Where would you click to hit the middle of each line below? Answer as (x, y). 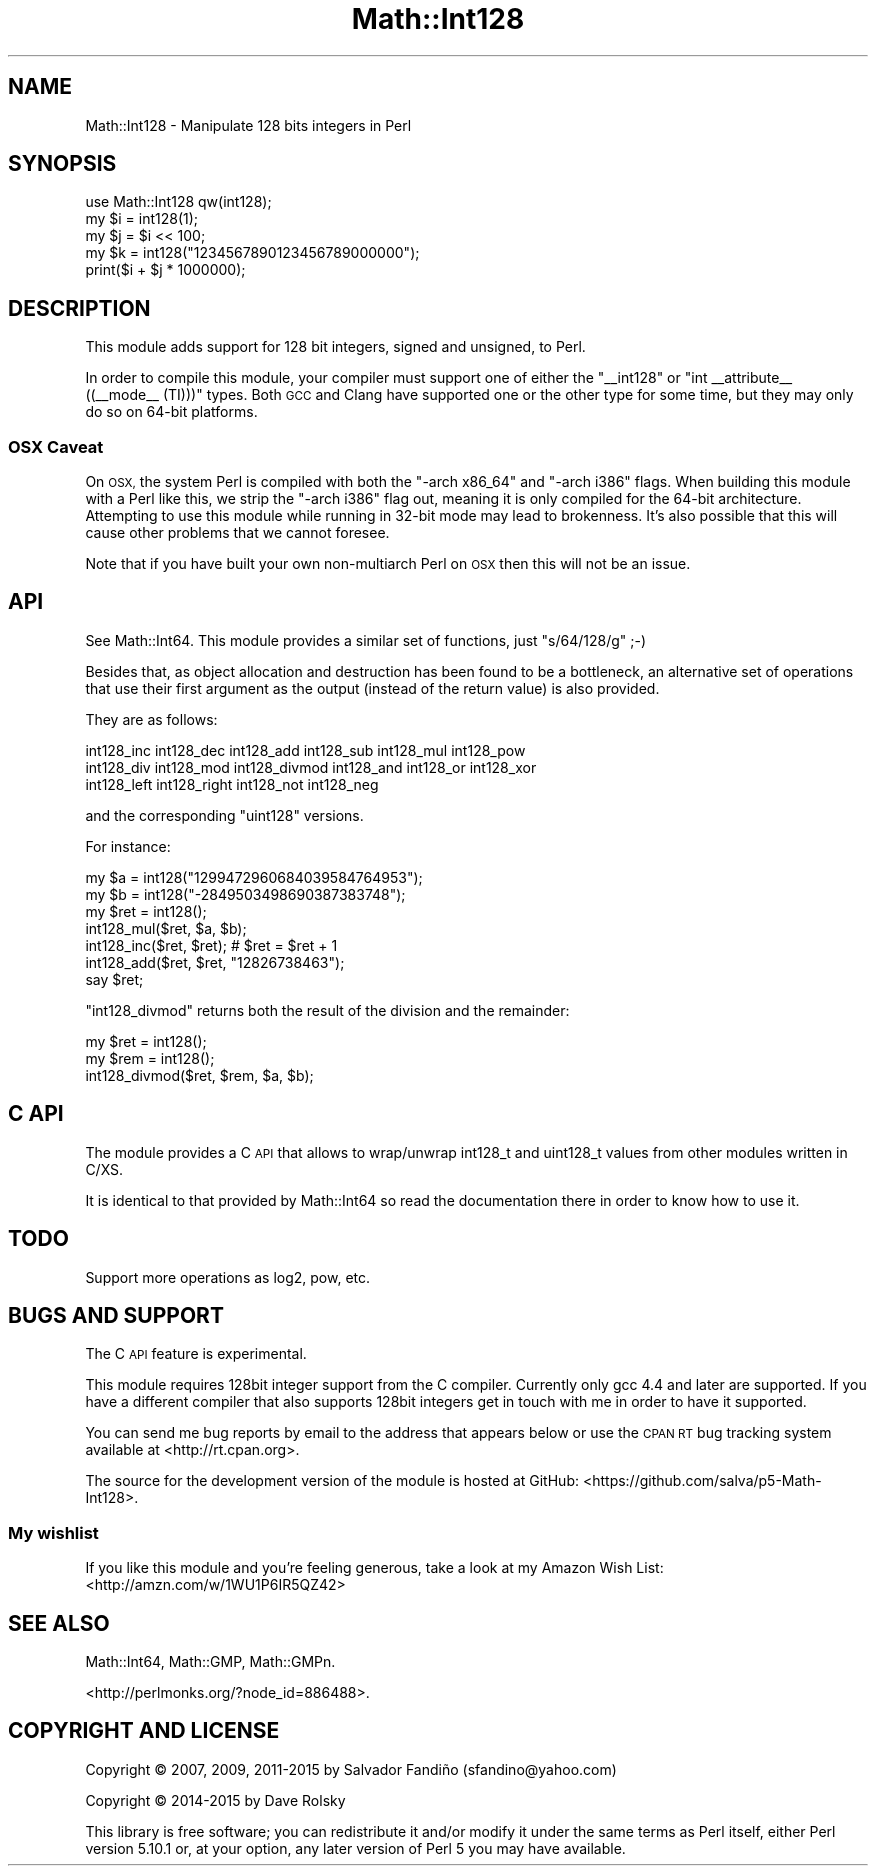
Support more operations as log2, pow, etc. (228, 1277)
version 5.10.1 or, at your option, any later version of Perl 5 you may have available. (355, 1848)
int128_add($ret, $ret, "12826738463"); (215, 962)
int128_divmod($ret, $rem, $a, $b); (199, 1075)
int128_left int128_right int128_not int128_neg (232, 784)
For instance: (128, 846)
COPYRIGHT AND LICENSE (144, 1731)
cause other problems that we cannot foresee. (237, 533)
